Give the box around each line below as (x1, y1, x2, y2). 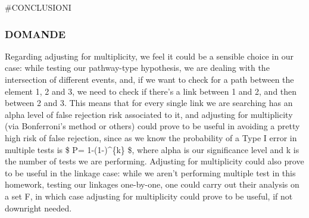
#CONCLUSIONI (5, 1, 71, 13)
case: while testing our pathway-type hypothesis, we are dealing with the (5, 61, 270, 74)
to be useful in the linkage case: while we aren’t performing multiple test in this (5, 166, 296, 179)
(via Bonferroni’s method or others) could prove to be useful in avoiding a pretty (5, 120, 300, 132)
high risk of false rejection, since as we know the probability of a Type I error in (5, 131, 297, 144)
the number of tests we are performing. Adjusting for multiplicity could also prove (5, 155, 304, 167)
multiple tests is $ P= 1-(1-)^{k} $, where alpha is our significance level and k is (5, 143, 299, 155)
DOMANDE (5, 26, 66, 41)
